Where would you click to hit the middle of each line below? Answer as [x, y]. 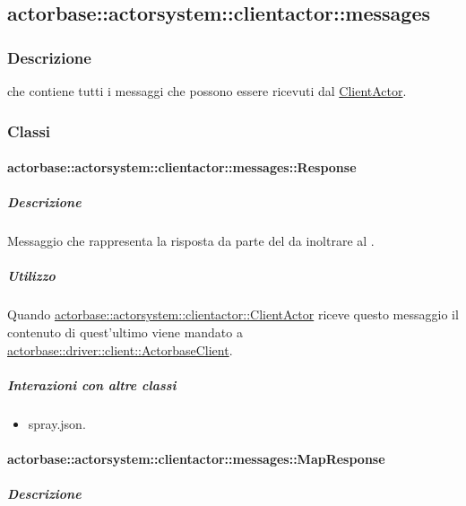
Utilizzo [31, 276]
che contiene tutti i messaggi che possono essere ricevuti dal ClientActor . [207, 91]
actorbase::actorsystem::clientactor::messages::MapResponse [196, 458]
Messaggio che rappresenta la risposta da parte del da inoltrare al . [191, 241]
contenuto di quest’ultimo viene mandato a [125, 332]
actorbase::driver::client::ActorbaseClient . [120, 349]
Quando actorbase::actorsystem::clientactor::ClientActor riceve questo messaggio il [233, 314]
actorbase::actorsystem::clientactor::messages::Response [182, 167]
